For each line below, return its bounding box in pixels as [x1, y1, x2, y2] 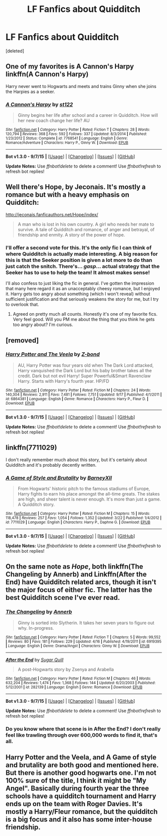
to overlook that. [5, 302, 39, 308]
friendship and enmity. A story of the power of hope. [17, 232, 125, 238]
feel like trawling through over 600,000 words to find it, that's [5, 732, 158, 739]
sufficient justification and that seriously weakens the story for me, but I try [5, 296, 159, 302]
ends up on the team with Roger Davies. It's [5, 799, 143, 808]
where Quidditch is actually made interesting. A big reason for [5, 250, 158, 257]
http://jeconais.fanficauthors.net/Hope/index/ [5, 211, 99, 217]
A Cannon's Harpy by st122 [5, 101, 73, 108]
